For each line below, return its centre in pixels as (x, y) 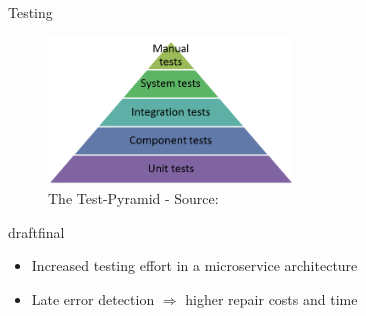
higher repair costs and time (271, 298)
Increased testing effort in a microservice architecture (194, 265)
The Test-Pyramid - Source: (133, 197)
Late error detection (93, 298)
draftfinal (36, 231)
